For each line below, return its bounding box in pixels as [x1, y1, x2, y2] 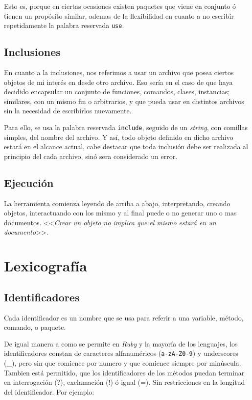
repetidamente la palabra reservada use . [4, 20, 124, 30]
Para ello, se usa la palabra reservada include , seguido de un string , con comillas [4, 122, 248, 133]
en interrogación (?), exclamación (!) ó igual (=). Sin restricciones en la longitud [4, 377, 245, 387]
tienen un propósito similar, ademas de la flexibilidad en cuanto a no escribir [4, 10, 234, 21]
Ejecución [4, 175, 54, 190]
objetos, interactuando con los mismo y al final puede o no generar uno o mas [4, 208, 237, 218]
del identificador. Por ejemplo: [4, 386, 94, 397]
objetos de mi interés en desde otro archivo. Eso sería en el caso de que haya [4, 77, 233, 87]
